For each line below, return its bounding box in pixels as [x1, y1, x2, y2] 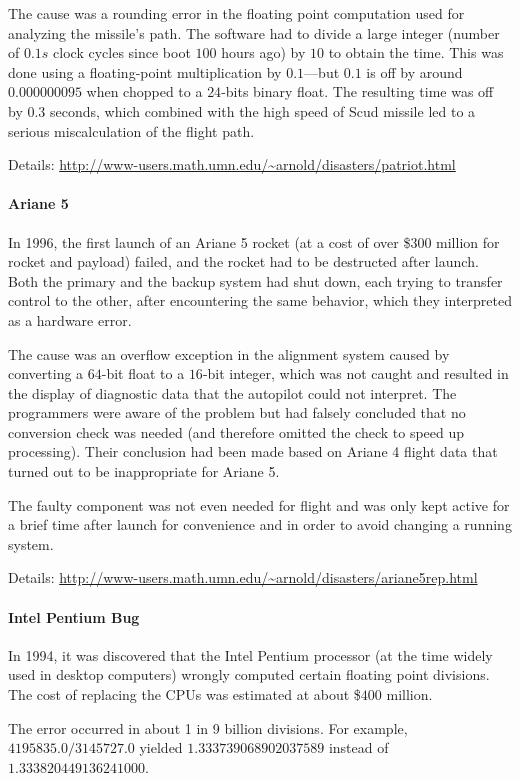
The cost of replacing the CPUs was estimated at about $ [8, 684, 361, 705]
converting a [8, 363, 84, 384]
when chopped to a [86, 81, 203, 102]
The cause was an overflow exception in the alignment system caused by [8, 343, 450, 364]
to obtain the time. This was [328, 42, 504, 63]
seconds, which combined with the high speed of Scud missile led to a [50, 100, 476, 121]
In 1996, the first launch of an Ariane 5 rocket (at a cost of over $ [8, 231, 411, 252]
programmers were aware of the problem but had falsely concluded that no [8, 402, 466, 423]
